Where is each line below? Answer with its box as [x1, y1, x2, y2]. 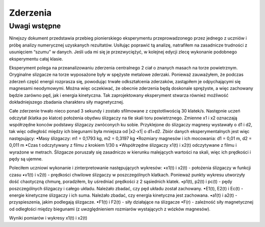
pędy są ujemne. [9, 156, 43, 162]
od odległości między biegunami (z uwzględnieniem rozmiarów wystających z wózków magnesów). [9, 206, 211, 212]
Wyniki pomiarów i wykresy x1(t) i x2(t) [9, 215, 88, 221]
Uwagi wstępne [9, 22, 61, 30]
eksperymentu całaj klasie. [9, 56, 63, 62]
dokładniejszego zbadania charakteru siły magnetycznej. [9, 99, 124, 105]
